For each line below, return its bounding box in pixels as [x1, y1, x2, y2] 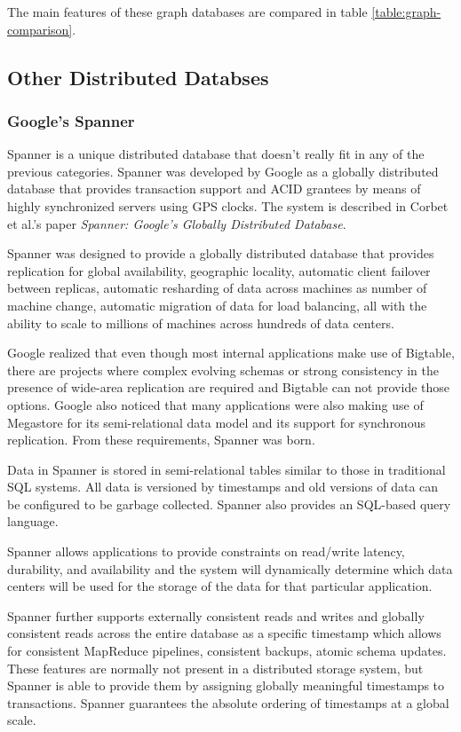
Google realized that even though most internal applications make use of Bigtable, [7, 343, 455, 362]
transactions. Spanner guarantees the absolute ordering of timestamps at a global [7, 693, 449, 712]
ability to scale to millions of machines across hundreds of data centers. [7, 313, 394, 332]
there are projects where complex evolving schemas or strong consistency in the [7, 360, 439, 379]
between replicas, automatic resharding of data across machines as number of [7, 279, 427, 297]
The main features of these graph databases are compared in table [7, 3, 368, 20]
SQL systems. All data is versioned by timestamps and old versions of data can [7, 477, 439, 496]
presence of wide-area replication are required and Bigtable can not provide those [7, 378, 450, 397]
